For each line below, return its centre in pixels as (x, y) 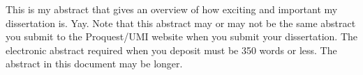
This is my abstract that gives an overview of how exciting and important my (172, 9)
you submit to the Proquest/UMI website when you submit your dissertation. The (181, 36)
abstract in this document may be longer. (94, 64)
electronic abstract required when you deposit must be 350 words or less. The (171, 50)
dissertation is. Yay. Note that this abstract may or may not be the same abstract (181, 23)
